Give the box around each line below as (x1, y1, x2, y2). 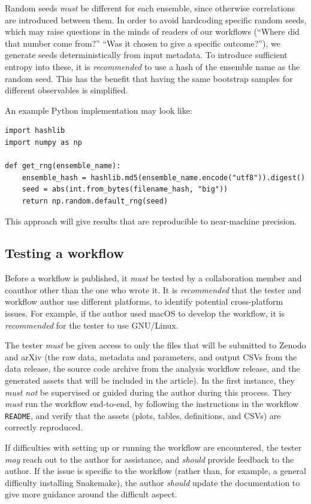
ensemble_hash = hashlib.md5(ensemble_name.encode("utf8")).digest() (22, 173, 306, 182)
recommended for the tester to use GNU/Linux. (5, 318, 179, 331)
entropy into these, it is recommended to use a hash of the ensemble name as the (5, 60, 300, 72)
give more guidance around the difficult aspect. (5, 488, 177, 500)
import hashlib (5, 126, 65, 135)
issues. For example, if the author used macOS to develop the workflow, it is (5, 307, 285, 320)
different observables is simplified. (5, 84, 128, 96)
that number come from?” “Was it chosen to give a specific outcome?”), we (5, 37, 280, 49)
